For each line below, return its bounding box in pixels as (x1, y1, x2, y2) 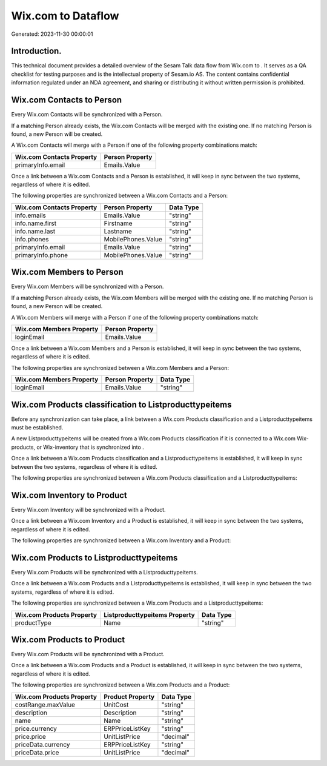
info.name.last (15, 227, 56, 235)
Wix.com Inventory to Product (11, 490, 127, 500)
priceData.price (15, 748, 59, 756)
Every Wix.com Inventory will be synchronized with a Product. (11, 506, 166, 513)
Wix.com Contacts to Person (11, 95, 122, 106)
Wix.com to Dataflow (11, 9, 119, 22)
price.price (15, 732, 46, 741)
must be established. (11, 424, 64, 431)
